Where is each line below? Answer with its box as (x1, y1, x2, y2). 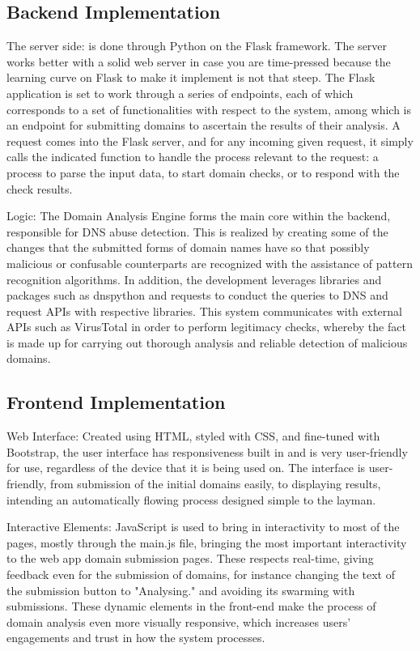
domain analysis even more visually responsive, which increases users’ (6, 613, 351, 630)
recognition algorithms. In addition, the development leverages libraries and (6, 270, 382, 287)
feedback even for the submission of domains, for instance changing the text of (6, 566, 395, 583)
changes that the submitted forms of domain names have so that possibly (6, 239, 370, 256)
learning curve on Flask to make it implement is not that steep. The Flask (6, 69, 375, 86)
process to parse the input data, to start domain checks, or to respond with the (6, 164, 400, 181)
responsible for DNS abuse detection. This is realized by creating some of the (6, 223, 388, 240)
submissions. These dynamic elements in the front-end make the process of (6, 598, 376, 615)
